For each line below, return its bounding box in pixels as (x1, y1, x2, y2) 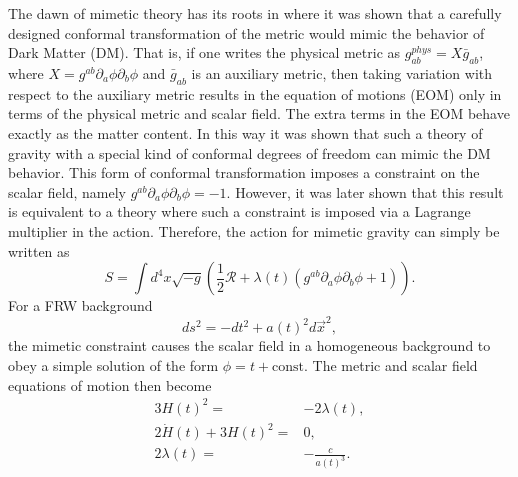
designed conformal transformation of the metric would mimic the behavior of (8, 22, 485, 43)
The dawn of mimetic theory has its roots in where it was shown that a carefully (8, 3, 502, 23)
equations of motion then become (8, 374, 212, 395)
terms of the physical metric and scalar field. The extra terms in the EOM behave (8, 103, 510, 124)
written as (8, 240, 70, 261)
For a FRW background (8, 295, 153, 316)
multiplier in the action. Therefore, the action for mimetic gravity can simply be (8, 220, 500, 241)
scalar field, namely (8, 181, 126, 202)
